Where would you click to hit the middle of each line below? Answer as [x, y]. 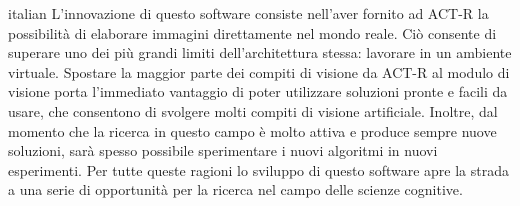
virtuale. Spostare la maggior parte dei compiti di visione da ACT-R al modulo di [259, 71]
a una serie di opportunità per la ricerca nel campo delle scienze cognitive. [235, 189]
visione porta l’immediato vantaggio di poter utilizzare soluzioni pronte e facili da [258, 91]
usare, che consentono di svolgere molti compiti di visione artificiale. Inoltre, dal [253, 110]
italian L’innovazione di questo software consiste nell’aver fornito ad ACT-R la [248, 13]
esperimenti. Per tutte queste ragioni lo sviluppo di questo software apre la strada [259, 169]
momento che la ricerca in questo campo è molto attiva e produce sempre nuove [252, 130]
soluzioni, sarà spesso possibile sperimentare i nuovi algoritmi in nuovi [223, 150]
